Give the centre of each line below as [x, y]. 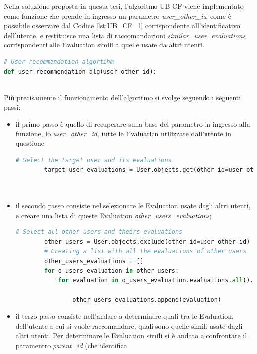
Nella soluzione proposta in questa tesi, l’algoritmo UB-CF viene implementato [124, 6]
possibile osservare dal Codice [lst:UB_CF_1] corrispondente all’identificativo [122, 25]
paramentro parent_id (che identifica [71, 345]
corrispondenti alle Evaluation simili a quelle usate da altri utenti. [104, 45]
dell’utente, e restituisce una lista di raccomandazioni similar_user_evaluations [125, 35]
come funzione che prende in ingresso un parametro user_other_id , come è [118, 16]
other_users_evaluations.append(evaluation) [147, 300]
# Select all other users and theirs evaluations [99, 232]
